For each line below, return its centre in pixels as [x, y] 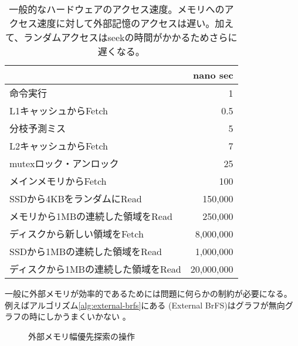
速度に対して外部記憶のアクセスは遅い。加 [131, 23]
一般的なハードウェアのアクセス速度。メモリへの [117, 9]
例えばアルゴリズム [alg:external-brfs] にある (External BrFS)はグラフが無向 [145, 305]
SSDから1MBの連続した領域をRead [86, 251]
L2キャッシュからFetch [59, 146]
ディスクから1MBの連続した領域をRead [95, 269]
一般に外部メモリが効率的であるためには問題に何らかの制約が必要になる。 [148, 293]
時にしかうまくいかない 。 [80, 316]
